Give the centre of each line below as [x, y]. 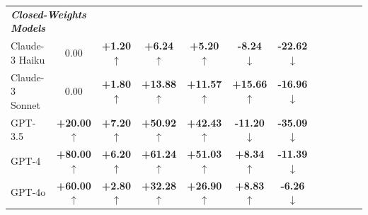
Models [28, 28]
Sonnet [26, 104]
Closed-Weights [48, 14]
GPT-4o [28, 192]
